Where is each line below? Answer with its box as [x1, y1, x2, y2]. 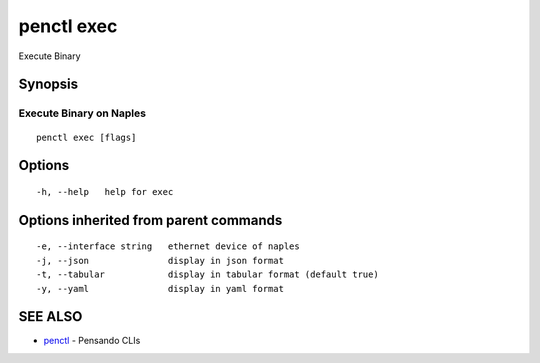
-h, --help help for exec [36, 186, 174, 197]
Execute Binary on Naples [18, 106, 147, 120]
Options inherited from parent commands [18, 211, 283, 229]
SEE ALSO [18, 308, 83, 325]
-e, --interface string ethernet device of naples [36, 241, 300, 252]
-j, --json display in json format [36, 255, 285, 266]
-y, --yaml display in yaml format [36, 283, 285, 294]
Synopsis [18, 76, 79, 93]
